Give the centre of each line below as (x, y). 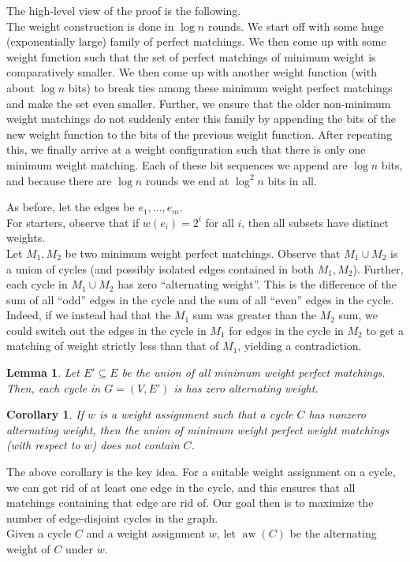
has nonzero (337, 414)
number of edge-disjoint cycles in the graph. (112, 517)
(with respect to (43, 445)
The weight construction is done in (90, 26)
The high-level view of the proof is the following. (124, 10)
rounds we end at (187, 180)
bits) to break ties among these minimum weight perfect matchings (230, 87)
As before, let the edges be (71, 207)
